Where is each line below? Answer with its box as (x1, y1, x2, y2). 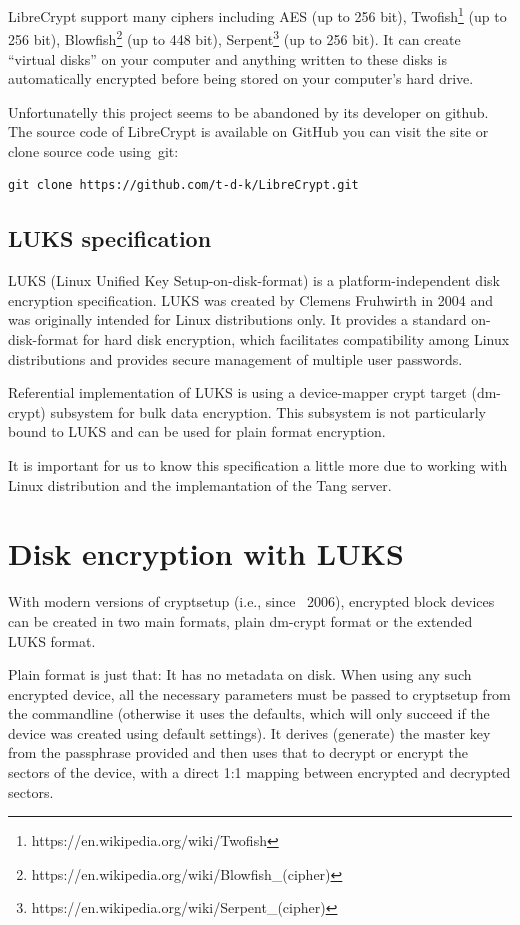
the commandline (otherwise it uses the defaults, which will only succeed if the (8, 703, 490, 724)
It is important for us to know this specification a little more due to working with (8, 455, 508, 476)
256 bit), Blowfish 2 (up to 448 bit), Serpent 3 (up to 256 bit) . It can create (8, 26, 461, 49)
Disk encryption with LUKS (8, 533, 404, 574)
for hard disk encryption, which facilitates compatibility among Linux (82, 329, 510, 350)
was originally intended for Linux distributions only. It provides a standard (8, 309, 467, 330)
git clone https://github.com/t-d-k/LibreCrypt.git (8, 178, 359, 193)
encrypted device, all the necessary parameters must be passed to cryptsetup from (8, 683, 511, 704)
